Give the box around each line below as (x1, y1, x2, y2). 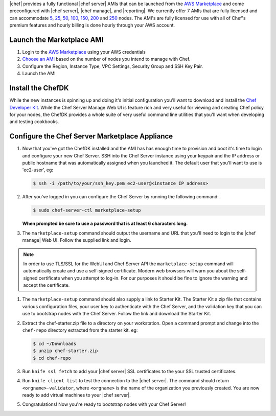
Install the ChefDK (9, 84, 69, 93)
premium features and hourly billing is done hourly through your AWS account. (9, 22, 175, 28)
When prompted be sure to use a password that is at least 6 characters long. (22, 220, 188, 227)
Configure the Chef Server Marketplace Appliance (9, 132, 173, 141)
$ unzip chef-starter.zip (33, 348, 98, 354)
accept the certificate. (23, 282, 70, 288)
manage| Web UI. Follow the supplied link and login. (22, 237, 131, 243)
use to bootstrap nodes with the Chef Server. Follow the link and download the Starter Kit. (22, 311, 212, 317)
